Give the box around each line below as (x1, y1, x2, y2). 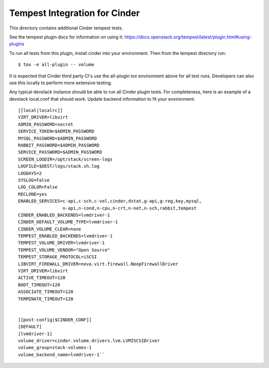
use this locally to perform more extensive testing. (9, 80, 112, 86)
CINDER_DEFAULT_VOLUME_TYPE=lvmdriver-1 (18, 219, 118, 225)
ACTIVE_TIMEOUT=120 (18, 275, 66, 281)
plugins (9, 41, 24, 47)
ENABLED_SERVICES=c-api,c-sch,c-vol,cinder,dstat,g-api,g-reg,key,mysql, (18, 198, 202, 204)
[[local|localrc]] (18, 108, 63, 113)
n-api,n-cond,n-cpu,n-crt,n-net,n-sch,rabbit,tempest (62, 205, 197, 211)
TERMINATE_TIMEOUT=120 (18, 296, 74, 302)
